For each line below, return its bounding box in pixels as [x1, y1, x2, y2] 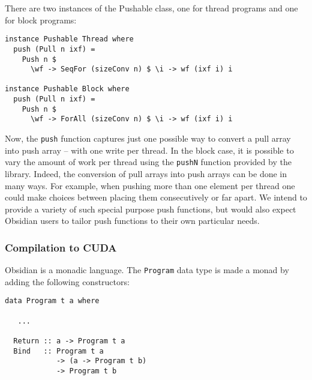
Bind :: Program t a [13, 346, 104, 355]
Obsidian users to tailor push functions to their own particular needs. [5, 214, 260, 227]
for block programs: [5, 13, 77, 26]
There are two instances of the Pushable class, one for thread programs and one [5, 2, 298, 14]
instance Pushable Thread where [5, 35, 134, 44]
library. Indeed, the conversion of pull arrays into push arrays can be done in [5, 167, 287, 179]
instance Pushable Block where [5, 85, 130, 94]
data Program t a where [5, 297, 100, 306]
